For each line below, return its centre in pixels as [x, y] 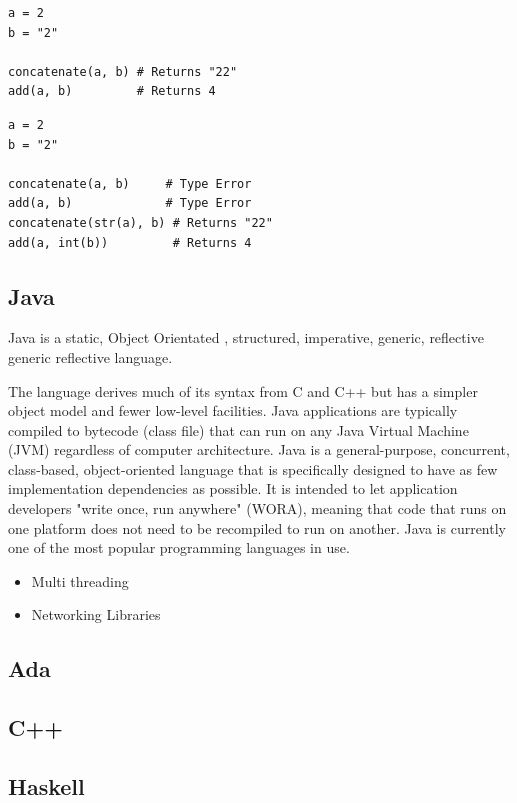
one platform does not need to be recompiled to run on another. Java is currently [257, 527]
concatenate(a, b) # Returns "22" [123, 71]
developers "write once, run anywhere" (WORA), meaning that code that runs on [257, 508]
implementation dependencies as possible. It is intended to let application [233, 488]
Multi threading [80, 580]
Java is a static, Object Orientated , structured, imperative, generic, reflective [246, 337]
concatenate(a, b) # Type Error [130, 183]
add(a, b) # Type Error [130, 203]
